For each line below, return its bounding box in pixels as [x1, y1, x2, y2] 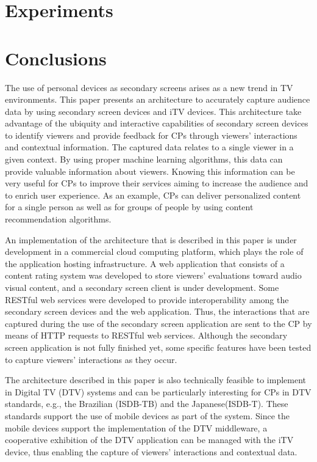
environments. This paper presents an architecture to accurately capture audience [5, 93, 310, 106]
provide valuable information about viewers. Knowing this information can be [5, 164, 295, 177]
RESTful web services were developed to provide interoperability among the [5, 293, 289, 306]
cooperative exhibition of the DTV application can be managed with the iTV [5, 433, 294, 446]
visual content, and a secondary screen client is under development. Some [5, 281, 279, 293]
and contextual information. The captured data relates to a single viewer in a [5, 141, 294, 153]
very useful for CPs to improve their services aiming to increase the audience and [5, 177, 308, 189]
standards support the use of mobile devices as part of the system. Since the [5, 409, 290, 422]
